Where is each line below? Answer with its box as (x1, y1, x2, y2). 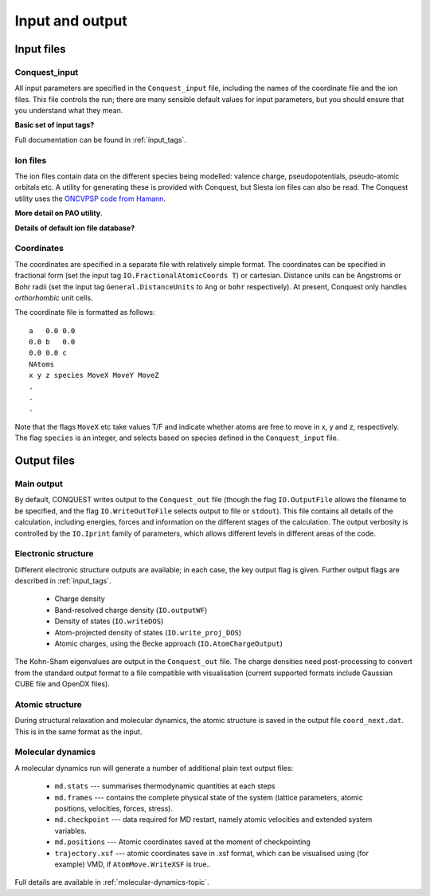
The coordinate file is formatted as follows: (14, 308, 155, 317)
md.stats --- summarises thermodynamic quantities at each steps (54, 781, 276, 791)
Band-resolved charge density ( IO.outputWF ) (54, 605, 208, 615)
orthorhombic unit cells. (14, 293, 93, 302)
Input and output (14, 12, 127, 29)
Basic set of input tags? (14, 120, 95, 130)
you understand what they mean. (14, 106, 123, 116)
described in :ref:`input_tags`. (14, 576, 111, 586)
